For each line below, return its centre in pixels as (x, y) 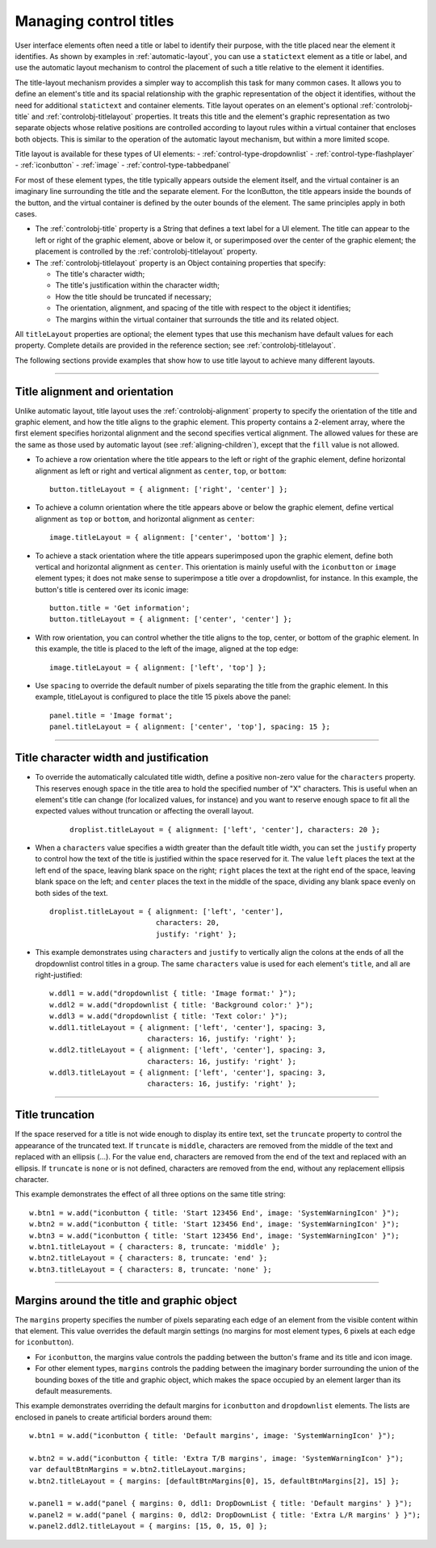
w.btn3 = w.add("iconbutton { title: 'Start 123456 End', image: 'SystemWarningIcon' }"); (214, 1235)
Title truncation (55, 1115)
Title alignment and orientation (94, 391)
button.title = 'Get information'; (120, 608)
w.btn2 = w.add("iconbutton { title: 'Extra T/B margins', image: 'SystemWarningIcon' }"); (216, 1458)
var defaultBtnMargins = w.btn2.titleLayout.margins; (138, 1470)
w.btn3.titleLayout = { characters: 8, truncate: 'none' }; (151, 1269)
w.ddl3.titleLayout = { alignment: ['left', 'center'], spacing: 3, (188, 1073)
